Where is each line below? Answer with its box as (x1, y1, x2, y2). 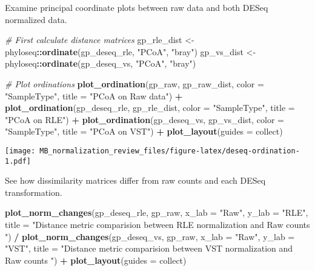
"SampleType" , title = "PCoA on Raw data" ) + (5, 89, 183, 102)
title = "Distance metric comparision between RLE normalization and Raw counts (5, 218, 310, 231)
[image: (5, 146, 36, 155)
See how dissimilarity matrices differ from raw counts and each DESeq (5, 174, 266, 187)
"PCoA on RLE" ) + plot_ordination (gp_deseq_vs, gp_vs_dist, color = (5, 113, 284, 125)
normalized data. (5, 13, 67, 25)
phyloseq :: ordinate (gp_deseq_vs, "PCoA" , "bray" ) (5, 57, 196, 70)
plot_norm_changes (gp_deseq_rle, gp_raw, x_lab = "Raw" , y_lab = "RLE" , (5, 206, 308, 219)
